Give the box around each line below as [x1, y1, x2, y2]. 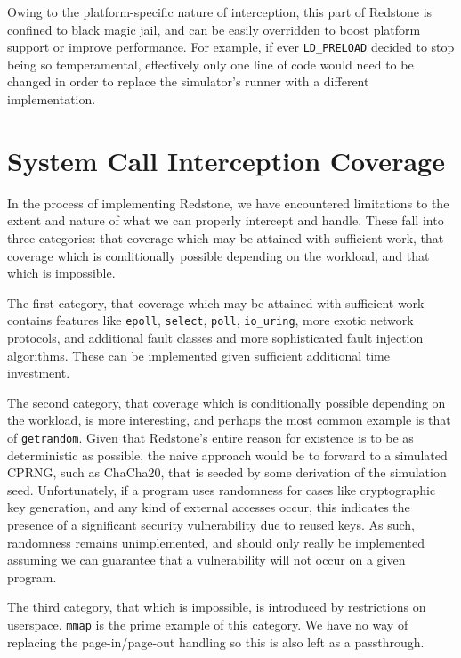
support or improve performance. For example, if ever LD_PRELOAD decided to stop [7, 37, 455, 56]
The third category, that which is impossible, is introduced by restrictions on [7, 597, 426, 616]
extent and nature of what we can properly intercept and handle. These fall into [7, 211, 444, 230]
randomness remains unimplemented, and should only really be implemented [7, 532, 425, 551]
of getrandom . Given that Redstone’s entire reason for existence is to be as [7, 427, 414, 446]
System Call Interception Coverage [7, 142, 445, 178]
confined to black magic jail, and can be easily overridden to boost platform [7, 20, 421, 38]
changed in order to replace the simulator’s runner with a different [7, 72, 369, 91]
